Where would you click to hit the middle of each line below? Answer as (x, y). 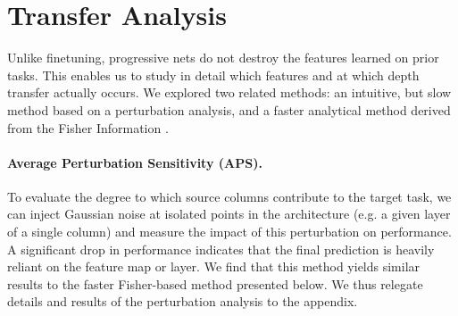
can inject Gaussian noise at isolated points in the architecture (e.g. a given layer (229, 214)
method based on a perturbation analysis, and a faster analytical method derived (229, 109)
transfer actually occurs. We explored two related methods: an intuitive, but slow (229, 92)
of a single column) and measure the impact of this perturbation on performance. (229, 232)
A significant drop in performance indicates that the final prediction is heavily (221, 249)
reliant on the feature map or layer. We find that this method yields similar (214, 266)
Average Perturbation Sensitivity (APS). (135, 162)
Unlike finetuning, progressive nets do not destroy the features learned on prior (223, 58)
